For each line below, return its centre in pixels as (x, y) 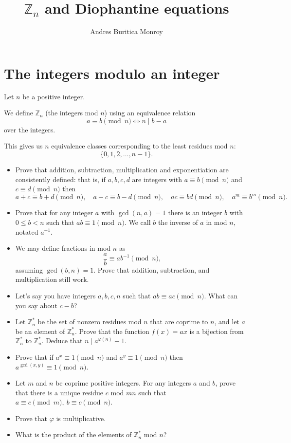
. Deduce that (62, 341)
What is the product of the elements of (73, 434)
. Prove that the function (112, 331)
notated (27, 231)
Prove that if (34, 357)
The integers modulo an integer (112, 73)
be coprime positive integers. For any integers (123, 383)
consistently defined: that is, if (60, 179)
